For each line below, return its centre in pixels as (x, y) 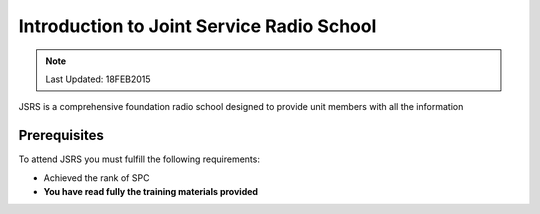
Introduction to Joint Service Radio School (197, 26)
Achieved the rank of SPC (96, 177)
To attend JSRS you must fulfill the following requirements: (139, 159)
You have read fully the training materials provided (151, 192)
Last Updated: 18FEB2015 (98, 79)
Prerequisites (61, 135)
